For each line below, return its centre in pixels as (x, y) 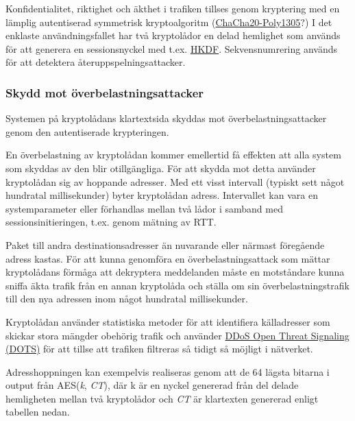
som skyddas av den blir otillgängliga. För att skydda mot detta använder (161, 168)
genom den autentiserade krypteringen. (87, 131)
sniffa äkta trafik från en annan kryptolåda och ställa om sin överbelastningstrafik (177, 285)
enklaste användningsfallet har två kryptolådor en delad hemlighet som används (173, 35)
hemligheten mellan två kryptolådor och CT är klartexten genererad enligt (162, 398)
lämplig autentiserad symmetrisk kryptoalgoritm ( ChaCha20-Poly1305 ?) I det (169, 22)
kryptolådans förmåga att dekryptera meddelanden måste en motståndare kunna (175, 272)
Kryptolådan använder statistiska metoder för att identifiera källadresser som (168, 321)
